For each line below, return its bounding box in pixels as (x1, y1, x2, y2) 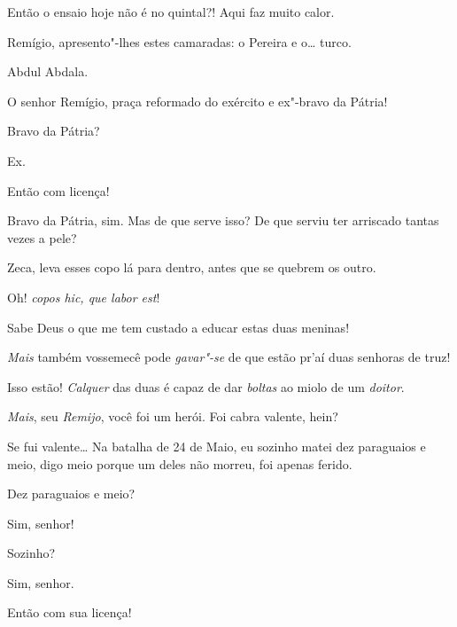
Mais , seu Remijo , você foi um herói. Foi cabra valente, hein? (7, 407, 338, 426)
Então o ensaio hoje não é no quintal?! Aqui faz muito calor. (7, 3, 335, 20)
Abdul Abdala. (7, 62, 89, 81)
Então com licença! (7, 181, 110, 200)
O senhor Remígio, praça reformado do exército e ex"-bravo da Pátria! (7, 91, 388, 110)
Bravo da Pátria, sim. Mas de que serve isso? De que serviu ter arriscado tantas (7, 211, 439, 230)
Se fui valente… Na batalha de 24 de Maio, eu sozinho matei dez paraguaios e (7, 436, 426, 455)
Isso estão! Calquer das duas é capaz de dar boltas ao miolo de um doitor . (7, 377, 405, 396)
